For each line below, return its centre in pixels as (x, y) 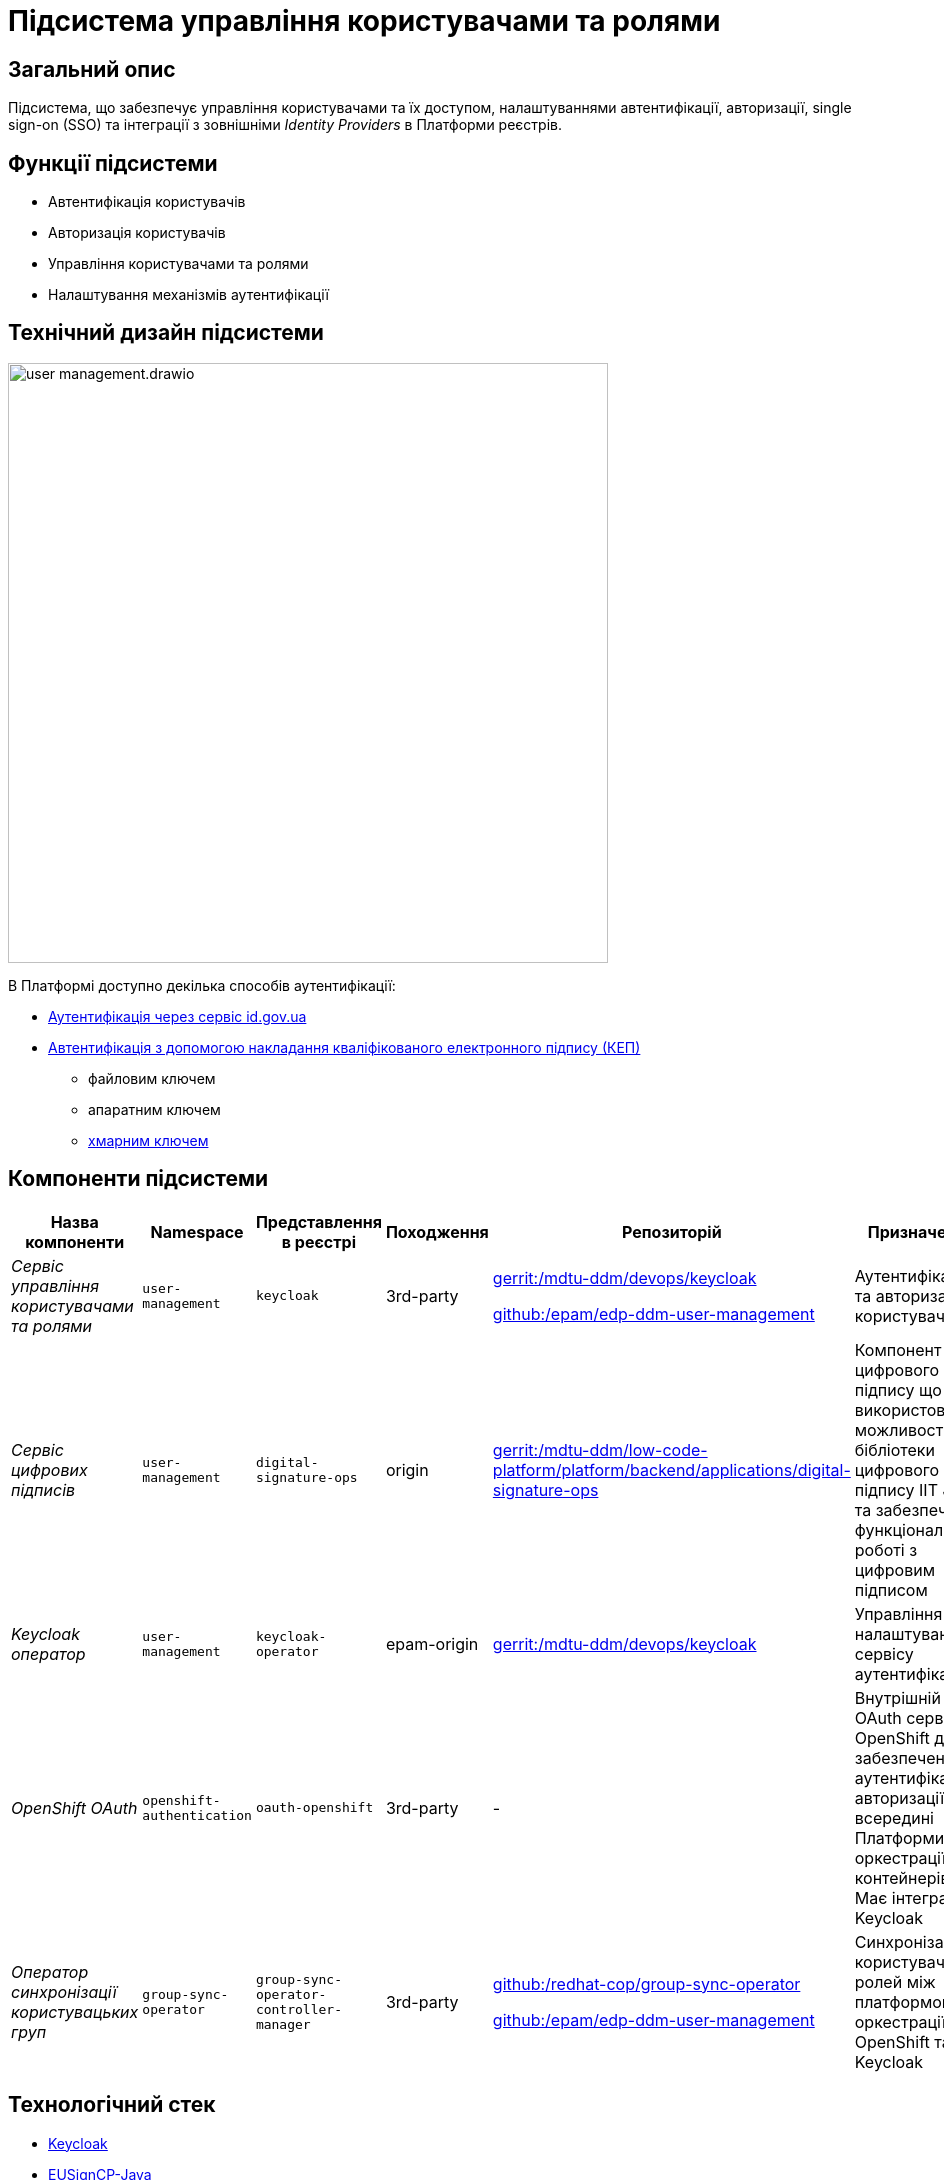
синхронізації (64, 1991)
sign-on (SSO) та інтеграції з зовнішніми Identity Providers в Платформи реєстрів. (285, 125)
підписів (43, 1489)
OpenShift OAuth (74, 1807)
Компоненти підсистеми (138, 1179)
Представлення (318, 1221)
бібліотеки (894, 1449)
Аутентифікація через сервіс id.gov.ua (177, 1016)
